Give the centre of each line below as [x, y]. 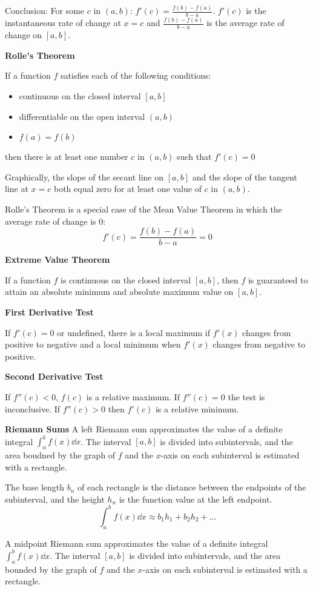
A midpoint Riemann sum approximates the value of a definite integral [137, 543]
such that [194, 157]
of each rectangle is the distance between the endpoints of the [192, 487]
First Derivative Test [49, 312]
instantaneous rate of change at [63, 23]
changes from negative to [259, 344]
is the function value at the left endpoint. [196, 499]
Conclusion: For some [45, 11]
